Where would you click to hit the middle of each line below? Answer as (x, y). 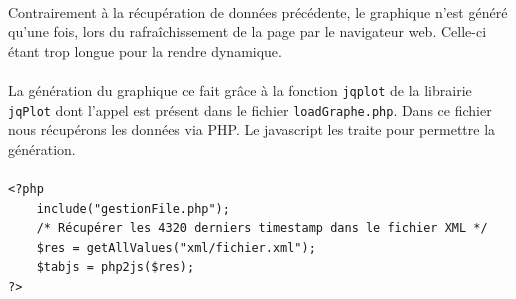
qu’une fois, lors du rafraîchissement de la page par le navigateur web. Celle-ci (247, 31)
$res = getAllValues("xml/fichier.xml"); (176, 247)
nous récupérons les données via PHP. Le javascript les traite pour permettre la (252, 129)
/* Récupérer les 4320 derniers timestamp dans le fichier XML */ (262, 228)
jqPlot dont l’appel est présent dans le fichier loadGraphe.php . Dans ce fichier (250, 109)
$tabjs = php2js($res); (115, 267)
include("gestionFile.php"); (133, 208)
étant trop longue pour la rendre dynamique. (145, 50)
